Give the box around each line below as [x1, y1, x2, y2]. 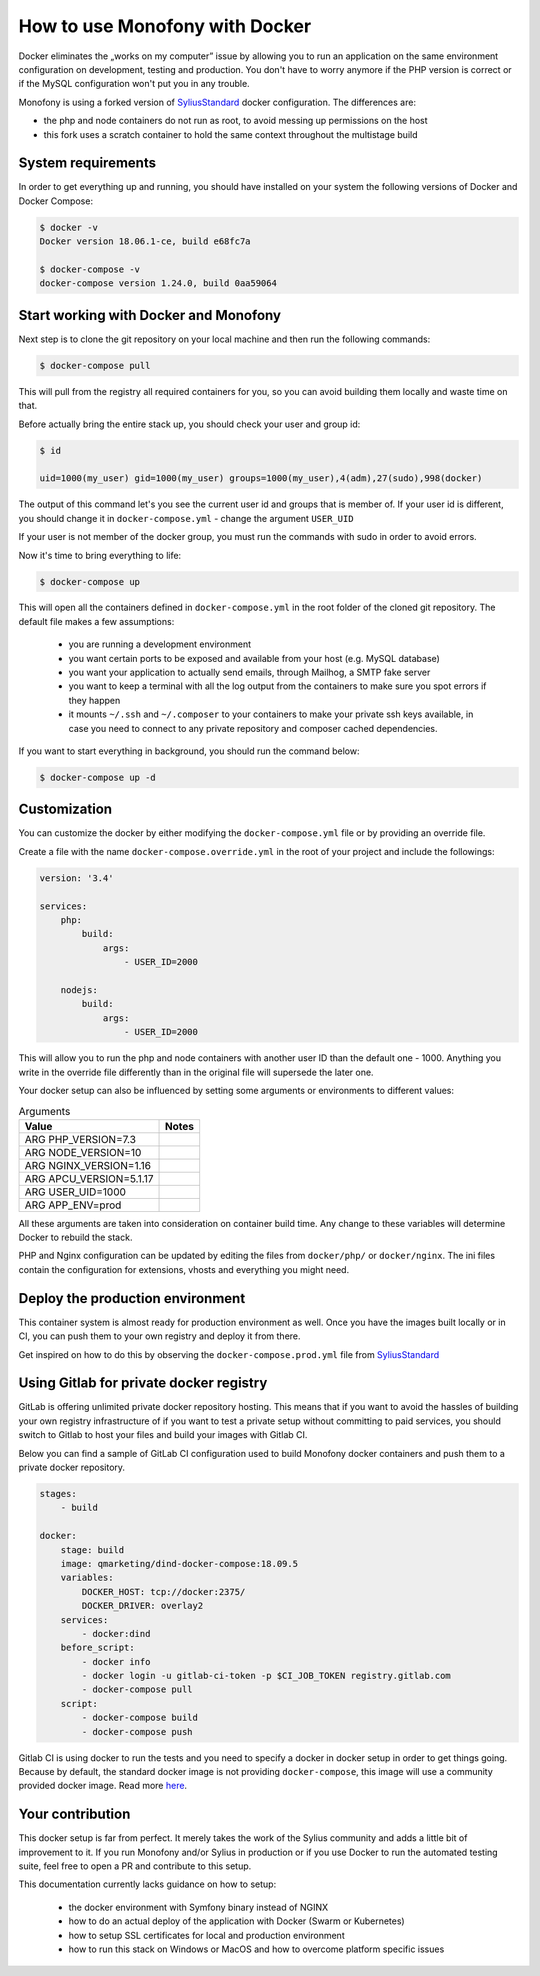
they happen [68, 694, 121, 706]
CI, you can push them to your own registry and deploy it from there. [18, 1330, 301, 1342]
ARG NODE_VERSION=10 [24, 1145, 142, 1159]
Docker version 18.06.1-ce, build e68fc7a [39, 236, 251, 247]
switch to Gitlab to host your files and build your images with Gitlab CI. [18, 1429, 308, 1441]
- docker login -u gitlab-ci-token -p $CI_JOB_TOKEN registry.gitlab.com [81, 1670, 452, 1682]
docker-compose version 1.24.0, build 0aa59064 [39, 278, 277, 289]
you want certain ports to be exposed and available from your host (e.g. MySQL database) [68, 652, 440, 664]
